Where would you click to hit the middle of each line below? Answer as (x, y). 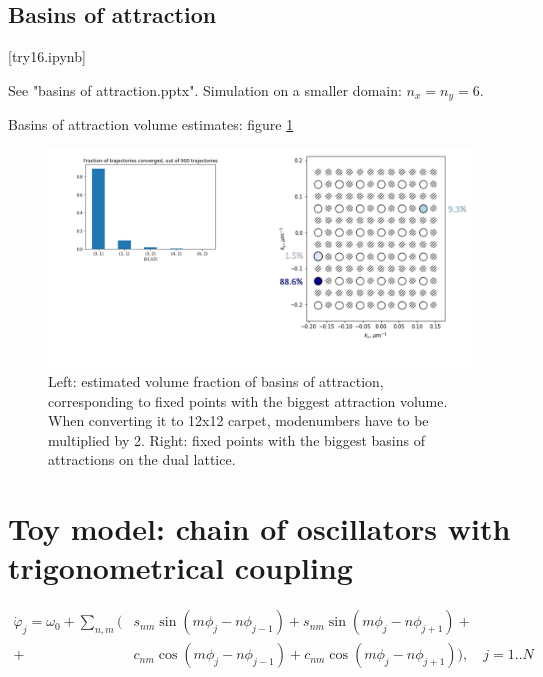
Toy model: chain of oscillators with (259, 528)
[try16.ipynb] (47, 56)
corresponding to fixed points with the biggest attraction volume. (248, 400)
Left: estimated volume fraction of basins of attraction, (216, 381)
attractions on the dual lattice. (142, 459)
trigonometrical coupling (180, 567)
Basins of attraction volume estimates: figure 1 (151, 124)
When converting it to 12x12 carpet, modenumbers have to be (238, 420)
